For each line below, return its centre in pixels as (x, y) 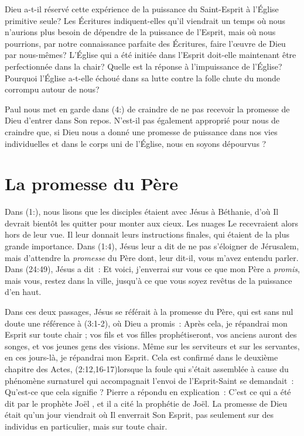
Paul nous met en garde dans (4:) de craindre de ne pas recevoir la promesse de (147, 109)
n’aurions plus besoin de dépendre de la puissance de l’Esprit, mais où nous (140, 32)
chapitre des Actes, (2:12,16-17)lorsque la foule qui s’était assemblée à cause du (147, 368)
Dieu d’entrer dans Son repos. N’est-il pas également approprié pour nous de (142, 120)
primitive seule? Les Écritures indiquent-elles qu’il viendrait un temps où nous (145, 20)
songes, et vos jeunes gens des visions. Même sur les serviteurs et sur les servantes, (152, 346)
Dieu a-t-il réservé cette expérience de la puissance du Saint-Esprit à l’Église (142, 9)
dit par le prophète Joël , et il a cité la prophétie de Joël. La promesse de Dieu (146, 403)
